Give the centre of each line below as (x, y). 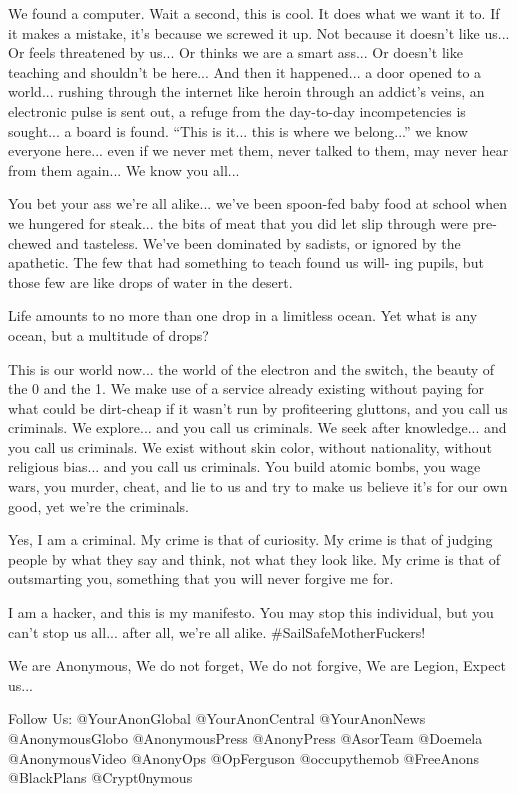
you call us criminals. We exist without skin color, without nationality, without (250, 446)
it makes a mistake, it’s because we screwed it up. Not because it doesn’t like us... (259, 32)
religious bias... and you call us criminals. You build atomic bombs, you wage (244, 466)
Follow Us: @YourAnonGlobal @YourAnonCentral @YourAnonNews (217, 718)
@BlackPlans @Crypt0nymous (100, 777)
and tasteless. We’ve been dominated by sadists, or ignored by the (258, 242)
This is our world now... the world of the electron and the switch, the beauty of (251, 368)
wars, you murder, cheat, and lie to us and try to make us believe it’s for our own (258, 486)
